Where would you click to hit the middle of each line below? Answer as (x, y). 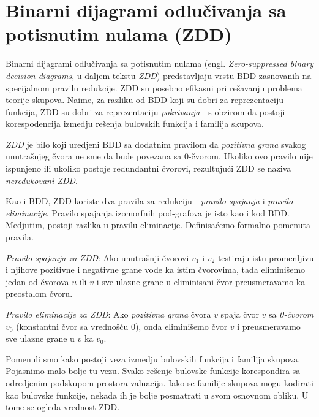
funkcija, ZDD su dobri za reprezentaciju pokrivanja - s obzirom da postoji (145, 111)
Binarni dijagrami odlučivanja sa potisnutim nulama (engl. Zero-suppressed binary (160, 63)
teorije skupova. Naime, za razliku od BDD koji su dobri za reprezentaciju (144, 100)
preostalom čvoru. (39, 293)
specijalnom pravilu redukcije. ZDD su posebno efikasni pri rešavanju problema (154, 87)
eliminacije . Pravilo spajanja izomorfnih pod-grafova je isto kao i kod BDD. (148, 212)
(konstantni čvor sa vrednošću (72, 326)
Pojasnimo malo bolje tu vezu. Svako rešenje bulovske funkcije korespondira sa (153, 371)
